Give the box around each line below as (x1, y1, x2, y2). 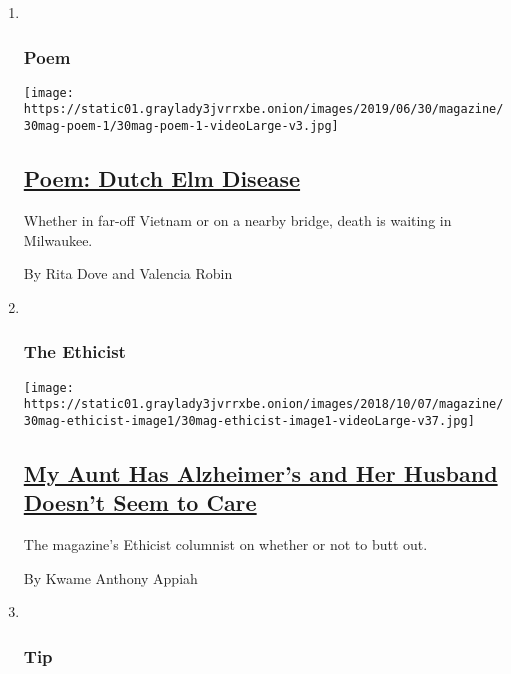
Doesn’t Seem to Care (23, 487, 257, 518)
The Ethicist (23, 339, 126, 364)
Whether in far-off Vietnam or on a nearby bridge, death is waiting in (23, 209, 452, 230)
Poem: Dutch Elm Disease (23, 163, 301, 194)
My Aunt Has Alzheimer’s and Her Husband (23, 457, 498, 488)
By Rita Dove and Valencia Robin (23, 263, 233, 284)
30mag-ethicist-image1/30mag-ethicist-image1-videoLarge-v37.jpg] (23, 413, 475, 428)
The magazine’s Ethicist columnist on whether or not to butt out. (23, 534, 428, 555)
